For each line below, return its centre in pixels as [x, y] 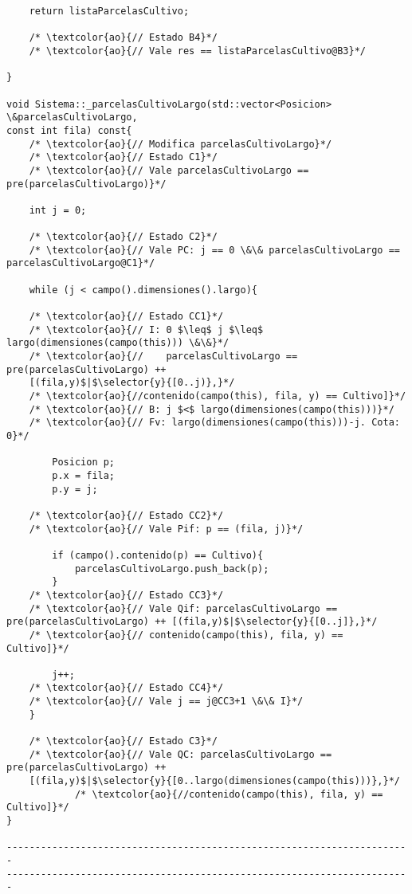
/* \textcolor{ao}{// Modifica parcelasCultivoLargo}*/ [180, 144]
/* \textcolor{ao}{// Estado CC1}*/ [126, 317]
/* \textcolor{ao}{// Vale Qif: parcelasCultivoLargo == [183, 608]
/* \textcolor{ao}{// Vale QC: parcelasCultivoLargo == [180, 754]
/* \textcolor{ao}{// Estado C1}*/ [123, 157]
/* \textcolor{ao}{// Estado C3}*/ [123, 741]
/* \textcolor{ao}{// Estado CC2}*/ [126, 515]
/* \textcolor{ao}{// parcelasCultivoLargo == [163, 357]
